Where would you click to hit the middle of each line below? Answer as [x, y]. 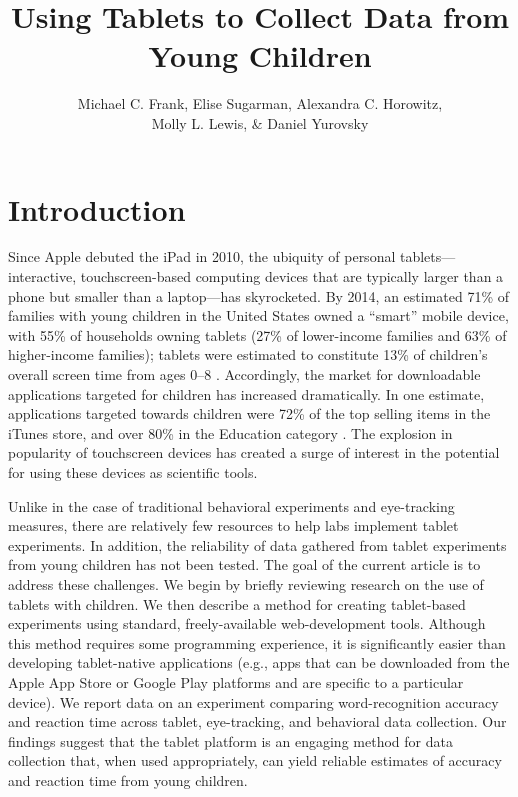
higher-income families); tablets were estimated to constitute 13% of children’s [248, 354]
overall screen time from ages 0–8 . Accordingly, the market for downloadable [244, 374]
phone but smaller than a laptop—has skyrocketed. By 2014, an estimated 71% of [259, 295]
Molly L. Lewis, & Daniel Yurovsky [260, 122]
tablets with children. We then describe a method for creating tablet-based [237, 603]
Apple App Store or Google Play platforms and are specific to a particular [236, 681]
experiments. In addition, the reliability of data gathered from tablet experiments [257, 544]
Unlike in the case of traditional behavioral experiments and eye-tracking [231, 505]
